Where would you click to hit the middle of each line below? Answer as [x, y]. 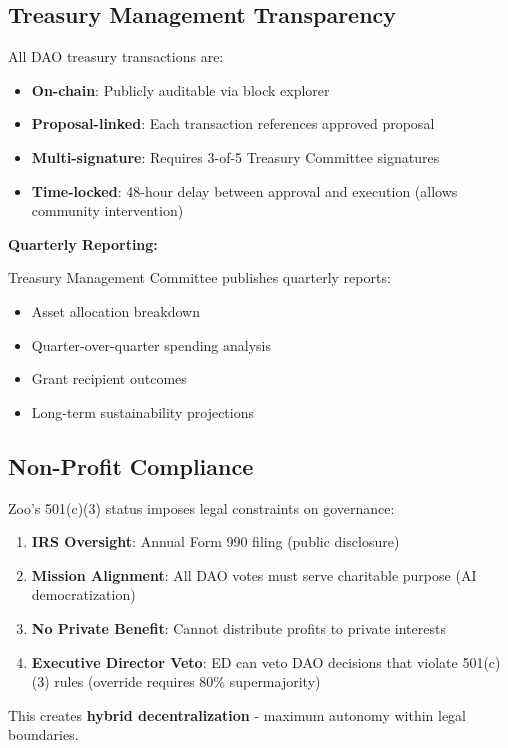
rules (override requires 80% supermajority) [187, 681]
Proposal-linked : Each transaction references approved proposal [233, 123]
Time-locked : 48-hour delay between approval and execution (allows [244, 190]
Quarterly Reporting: [83, 243]
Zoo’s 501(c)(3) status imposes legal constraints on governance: [201, 507]
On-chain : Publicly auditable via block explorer [180, 89]
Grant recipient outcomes [109, 378]
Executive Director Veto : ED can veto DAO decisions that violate [244, 661]
